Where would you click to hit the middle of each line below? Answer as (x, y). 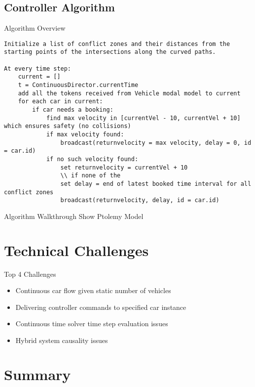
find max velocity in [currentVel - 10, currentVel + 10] (143, 118)
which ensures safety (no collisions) (68, 126)
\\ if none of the (91, 176)
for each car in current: (60, 102)
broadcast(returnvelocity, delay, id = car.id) (140, 200)
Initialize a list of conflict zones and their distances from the (117, 44)
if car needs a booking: (73, 110)
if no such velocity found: (92, 159)
